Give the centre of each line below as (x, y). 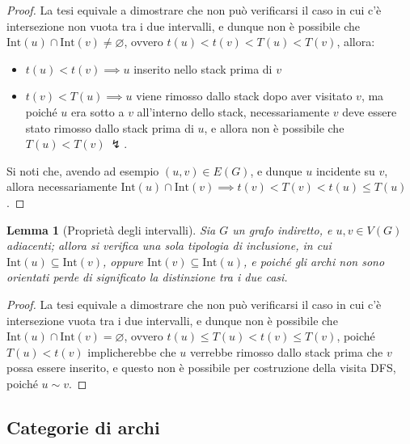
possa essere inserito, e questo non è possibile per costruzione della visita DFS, (201, 368)
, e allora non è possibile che (274, 127)
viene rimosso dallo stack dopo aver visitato (244, 96)
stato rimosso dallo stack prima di (110, 127)
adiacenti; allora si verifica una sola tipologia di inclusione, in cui (169, 245)
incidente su (345, 170)
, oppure (123, 261)
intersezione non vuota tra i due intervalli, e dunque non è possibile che (184, 25)
